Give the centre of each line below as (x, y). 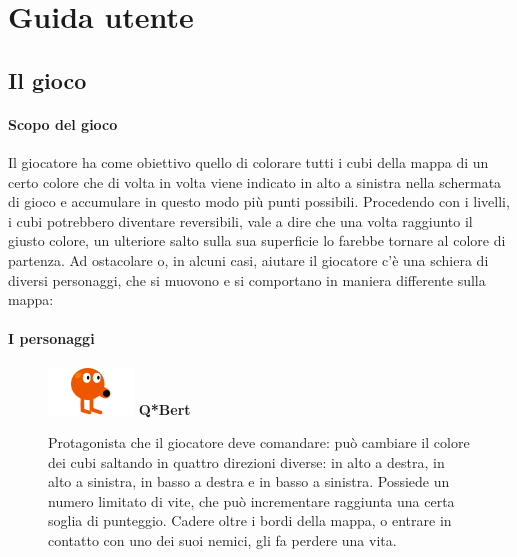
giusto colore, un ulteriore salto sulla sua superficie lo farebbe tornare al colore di (257, 240)
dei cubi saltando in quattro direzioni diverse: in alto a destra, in (246, 461)
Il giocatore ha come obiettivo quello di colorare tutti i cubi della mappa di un (248, 161)
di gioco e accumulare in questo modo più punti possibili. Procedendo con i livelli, (259, 201)
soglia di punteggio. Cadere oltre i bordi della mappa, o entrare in (250, 520)
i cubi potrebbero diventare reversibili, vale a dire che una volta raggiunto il (240, 220)
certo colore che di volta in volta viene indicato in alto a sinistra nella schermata (255, 181)
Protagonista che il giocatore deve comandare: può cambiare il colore (259, 442)
